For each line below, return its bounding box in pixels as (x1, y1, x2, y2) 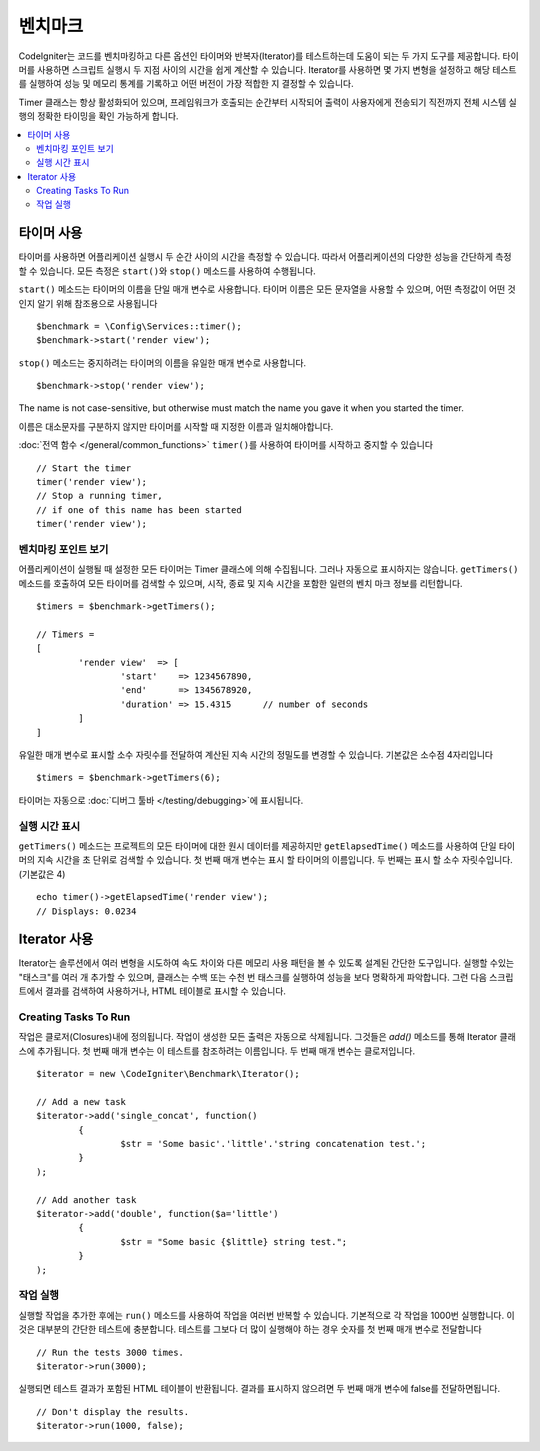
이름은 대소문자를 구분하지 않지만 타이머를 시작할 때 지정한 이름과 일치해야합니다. (18, 420, 334, 432)
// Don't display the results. (36, 1406, 190, 1417)
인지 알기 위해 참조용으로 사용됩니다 (18, 297, 158, 309)
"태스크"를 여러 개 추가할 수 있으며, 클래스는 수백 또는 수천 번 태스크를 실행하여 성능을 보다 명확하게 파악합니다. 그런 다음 (18, 971, 487, 983)
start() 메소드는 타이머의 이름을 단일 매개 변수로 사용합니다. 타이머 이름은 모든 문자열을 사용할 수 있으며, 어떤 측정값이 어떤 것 (18, 283, 516, 295)
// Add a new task (36, 1096, 127, 1107)
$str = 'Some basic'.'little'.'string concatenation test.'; (120, 1138, 427, 1150)
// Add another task (36, 1194, 137, 1205)
